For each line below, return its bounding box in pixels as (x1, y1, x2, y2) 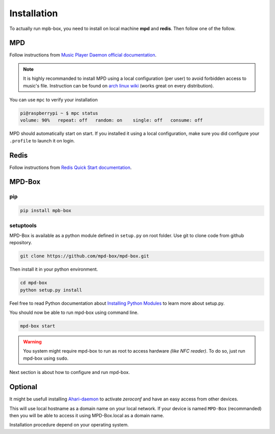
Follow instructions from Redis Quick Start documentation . (9, 164, 132, 170)
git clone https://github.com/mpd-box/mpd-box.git (20, 253, 150, 259)
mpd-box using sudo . (23, 355, 69, 361)
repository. (9, 240, 33, 246)
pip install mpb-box (20, 208, 71, 214)
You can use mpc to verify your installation (9, 97, 98, 103)
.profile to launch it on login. (9, 137, 75, 143)
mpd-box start (20, 323, 56, 329)
